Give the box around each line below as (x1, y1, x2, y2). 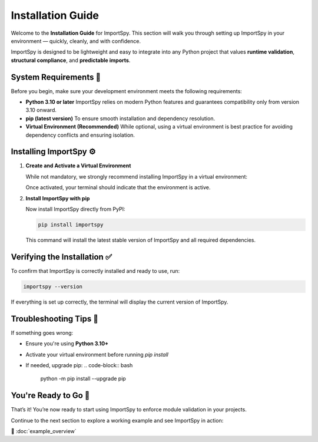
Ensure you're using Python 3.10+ (25, 340, 109, 347)
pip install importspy (38, 222, 104, 228)
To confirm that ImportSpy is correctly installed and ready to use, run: (11, 267, 180, 274)
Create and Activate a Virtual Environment (25, 162, 131, 169)
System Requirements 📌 (11, 72, 101, 82)
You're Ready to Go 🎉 (11, 391, 90, 401)
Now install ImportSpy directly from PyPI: (25, 206, 125, 213)
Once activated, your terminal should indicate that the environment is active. (25, 184, 211, 191)
